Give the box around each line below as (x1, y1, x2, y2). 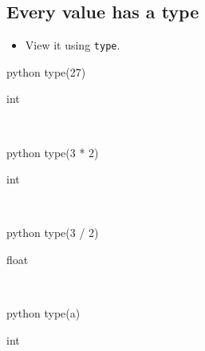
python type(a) (6, 305, 81, 321)
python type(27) (6, 63, 86, 80)
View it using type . (25, 37, 120, 53)
